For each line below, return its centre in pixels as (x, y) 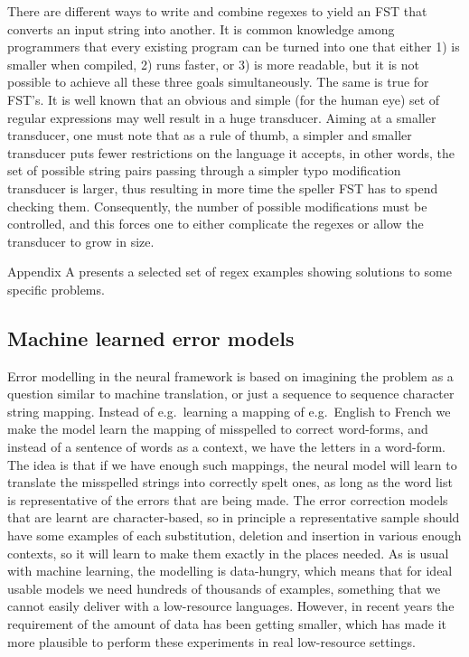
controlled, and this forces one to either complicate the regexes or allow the (216, 224)
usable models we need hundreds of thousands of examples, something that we (224, 588)
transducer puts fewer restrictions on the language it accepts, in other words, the (231, 152)
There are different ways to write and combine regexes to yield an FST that (217, 11)
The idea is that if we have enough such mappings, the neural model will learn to (232, 464)
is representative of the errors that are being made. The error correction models (228, 499)
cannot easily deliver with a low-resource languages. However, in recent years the (231, 606)
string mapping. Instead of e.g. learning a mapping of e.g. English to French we (229, 411)
